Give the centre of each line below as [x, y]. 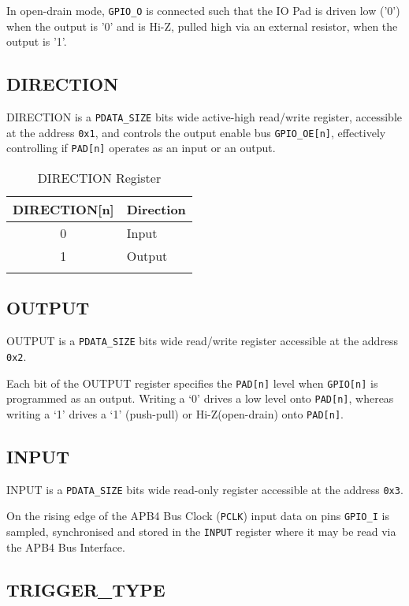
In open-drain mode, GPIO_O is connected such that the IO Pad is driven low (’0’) [203, 10]
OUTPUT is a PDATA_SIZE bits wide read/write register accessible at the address [203, 341]
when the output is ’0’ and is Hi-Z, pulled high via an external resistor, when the [202, 26]
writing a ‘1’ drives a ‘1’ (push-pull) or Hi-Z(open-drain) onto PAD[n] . [175, 413]
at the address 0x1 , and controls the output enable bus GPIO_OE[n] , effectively [196, 132]
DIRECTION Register [99, 178]
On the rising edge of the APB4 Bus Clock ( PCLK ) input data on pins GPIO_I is [198, 516]
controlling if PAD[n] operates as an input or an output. [141, 148]
